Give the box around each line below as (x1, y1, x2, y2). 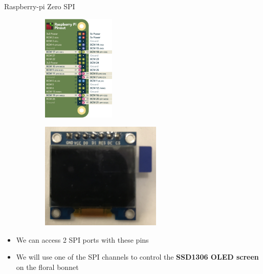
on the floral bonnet (16, 261, 79, 272)
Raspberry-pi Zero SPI (4, 1, 75, 11)
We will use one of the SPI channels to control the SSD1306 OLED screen (16, 251, 259, 262)
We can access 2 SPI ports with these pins (16, 234, 149, 245)
